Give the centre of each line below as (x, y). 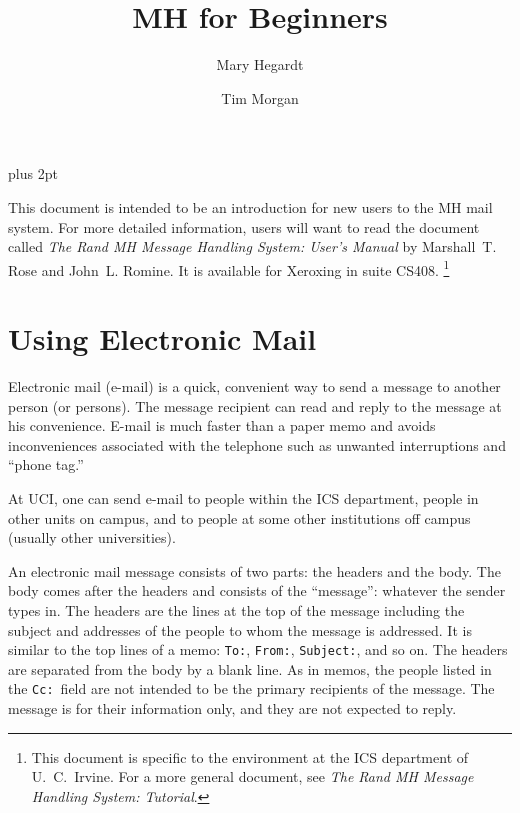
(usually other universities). (92, 537)
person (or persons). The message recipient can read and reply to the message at (255, 405)
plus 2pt (33, 173)
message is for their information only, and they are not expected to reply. (232, 708)
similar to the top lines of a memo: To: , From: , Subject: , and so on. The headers (258, 649)
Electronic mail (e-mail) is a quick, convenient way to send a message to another (254, 386)
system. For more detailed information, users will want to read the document (244, 226)
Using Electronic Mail (162, 338)
